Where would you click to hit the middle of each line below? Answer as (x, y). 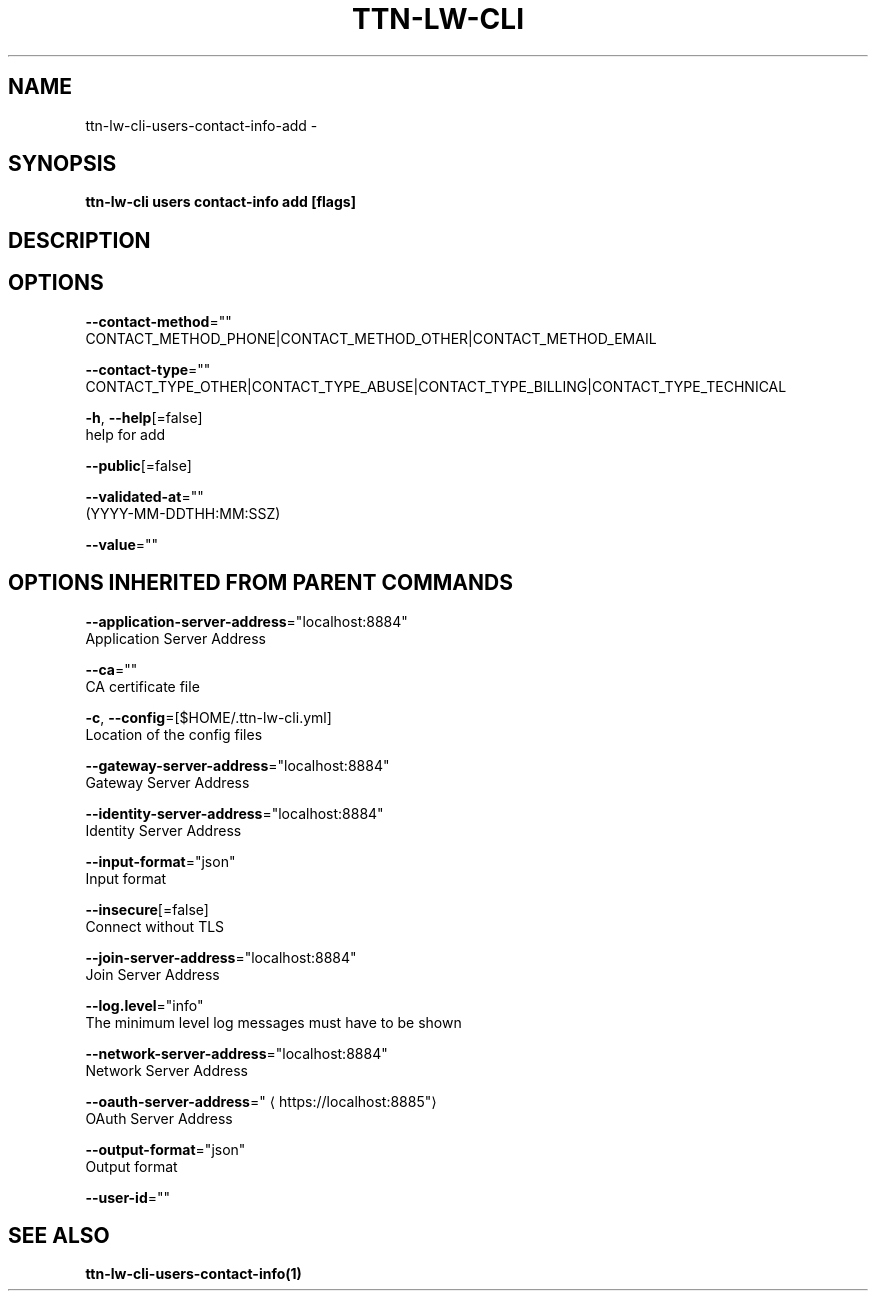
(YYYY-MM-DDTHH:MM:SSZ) (183, 513)
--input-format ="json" (160, 861)
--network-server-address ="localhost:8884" (236, 1053)
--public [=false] (138, 465)
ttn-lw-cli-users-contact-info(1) (193, 1274)
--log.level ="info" (144, 1005)
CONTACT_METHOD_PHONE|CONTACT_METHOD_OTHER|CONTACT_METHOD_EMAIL (371, 338)
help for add (125, 434)
